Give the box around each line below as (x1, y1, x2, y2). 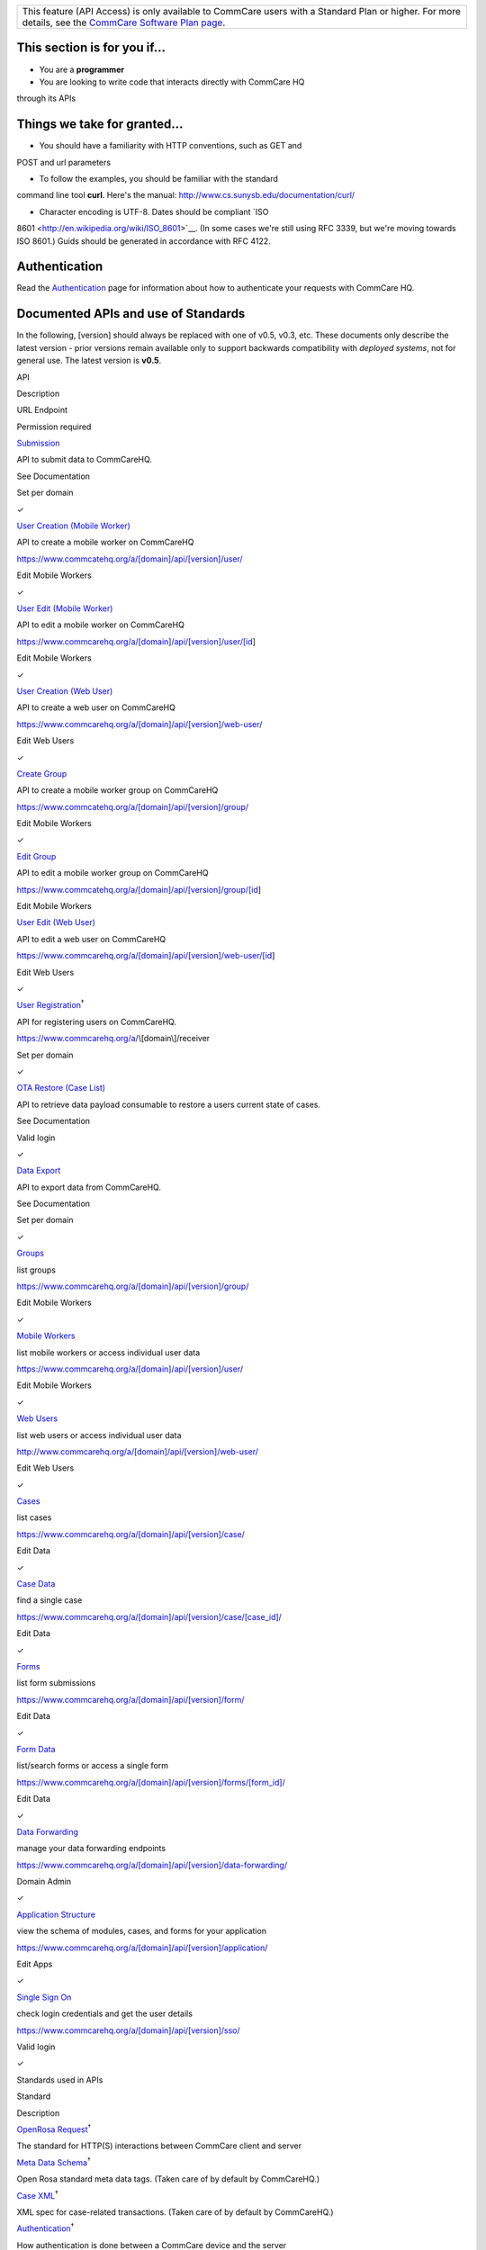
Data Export (16, 1165, 61, 1176)
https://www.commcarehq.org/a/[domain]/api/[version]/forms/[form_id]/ (16, 1777, 285, 1787)
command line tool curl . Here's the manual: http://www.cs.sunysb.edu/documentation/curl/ (16, 190, 355, 201)
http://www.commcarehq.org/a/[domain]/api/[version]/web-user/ (16, 1445, 258, 1457)
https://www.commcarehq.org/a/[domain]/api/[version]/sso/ (16, 2025, 240, 2036)
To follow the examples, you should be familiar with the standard (39, 173, 279, 184)
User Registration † (16, 998, 85, 1011)
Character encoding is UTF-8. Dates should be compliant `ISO (39, 206, 269, 217)
